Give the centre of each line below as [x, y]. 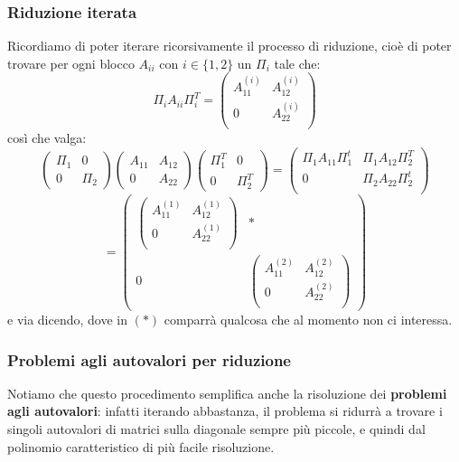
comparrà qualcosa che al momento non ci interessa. [308, 320]
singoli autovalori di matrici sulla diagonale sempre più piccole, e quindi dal [216, 429]
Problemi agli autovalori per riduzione [149, 359]
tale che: [297, 63]
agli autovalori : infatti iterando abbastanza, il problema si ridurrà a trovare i [225, 411]
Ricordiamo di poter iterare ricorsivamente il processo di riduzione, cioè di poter [229, 46]
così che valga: [47, 138]
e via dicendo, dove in [67, 320]
